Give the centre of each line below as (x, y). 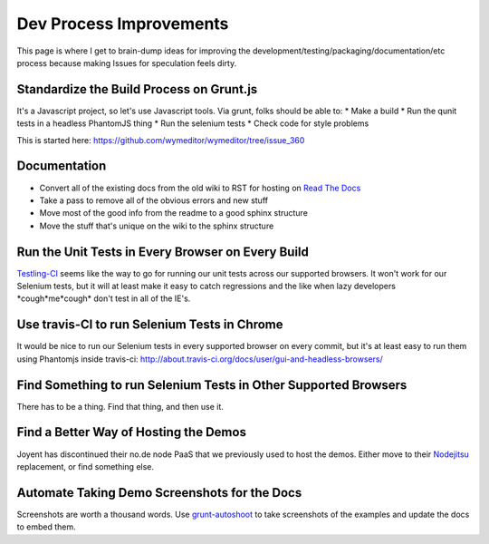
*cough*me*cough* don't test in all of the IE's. (104, 298)
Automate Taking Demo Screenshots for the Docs (159, 493)
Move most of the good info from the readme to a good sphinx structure (173, 213)
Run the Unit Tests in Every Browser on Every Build (163, 252)
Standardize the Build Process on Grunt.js (137, 89)
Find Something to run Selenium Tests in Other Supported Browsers (212, 385)
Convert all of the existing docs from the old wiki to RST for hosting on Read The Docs (200, 188)
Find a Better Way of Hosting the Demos (131, 432)
